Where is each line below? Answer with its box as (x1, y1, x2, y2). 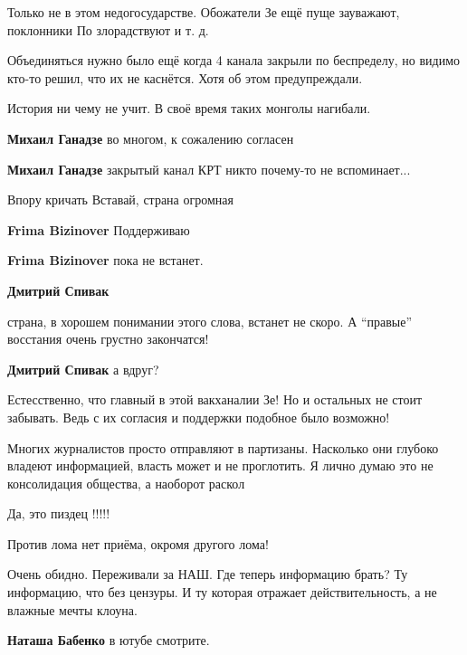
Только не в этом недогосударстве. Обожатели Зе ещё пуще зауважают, (7, 3, 400, 21)
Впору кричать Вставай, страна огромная (7, 190, 233, 209)
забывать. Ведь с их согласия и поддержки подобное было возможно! (7, 407, 390, 426)
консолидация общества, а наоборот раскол (7, 473, 245, 492)
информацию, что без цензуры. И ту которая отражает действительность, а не (7, 583, 437, 602)
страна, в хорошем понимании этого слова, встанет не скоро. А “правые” (7, 311, 413, 330)
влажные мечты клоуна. (7, 600, 138, 619)
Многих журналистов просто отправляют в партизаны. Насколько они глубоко (7, 438, 439, 457)
